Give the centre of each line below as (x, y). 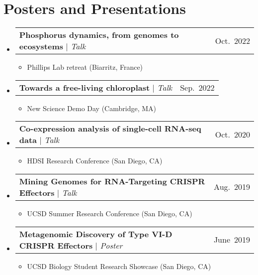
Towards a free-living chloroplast (85, 87)
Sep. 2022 (197, 87)
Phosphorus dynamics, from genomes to (99, 35)
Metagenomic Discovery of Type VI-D (96, 234)
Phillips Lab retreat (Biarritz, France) (85, 67)
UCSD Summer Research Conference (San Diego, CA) (110, 213)
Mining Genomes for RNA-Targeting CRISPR (112, 181)
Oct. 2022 (232, 40)
